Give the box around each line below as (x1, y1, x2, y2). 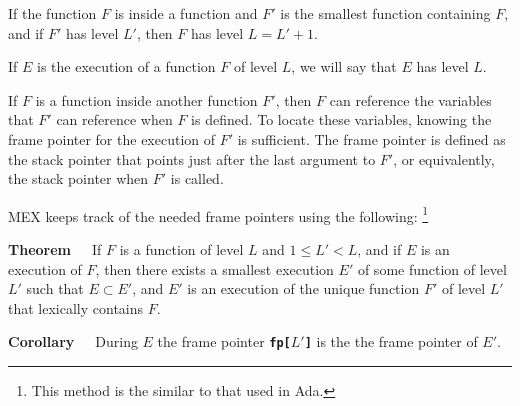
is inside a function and (114, 3, 258, 23)
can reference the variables (329, 89, 492, 110)
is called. (170, 168, 224, 189)
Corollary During (8, 331, 138, 352)
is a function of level (119, 239, 244, 259)
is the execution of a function (37, 56, 216, 77)
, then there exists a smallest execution (95, 258, 334, 279)
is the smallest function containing (280, 3, 491, 23)
